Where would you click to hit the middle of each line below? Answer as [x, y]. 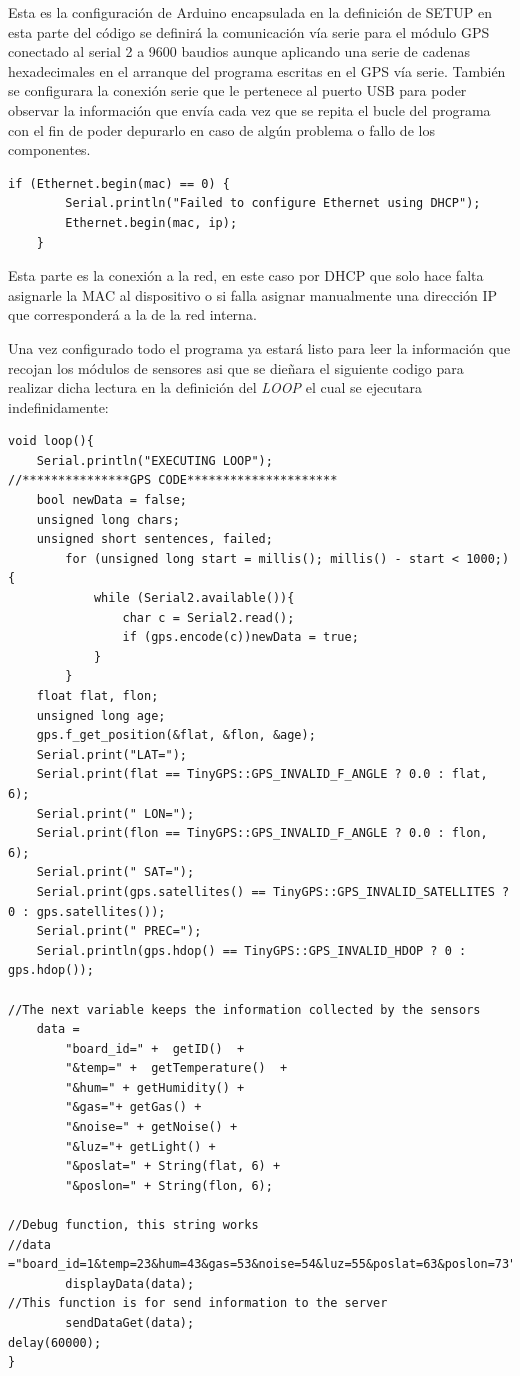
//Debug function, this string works [133, 1225]
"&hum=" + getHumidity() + [155, 1087]
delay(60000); [55, 1342]
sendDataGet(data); [130, 1323]
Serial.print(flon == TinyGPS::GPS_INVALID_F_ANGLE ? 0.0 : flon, [262, 833]
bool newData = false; [111, 500]
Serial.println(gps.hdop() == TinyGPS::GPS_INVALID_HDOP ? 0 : [251, 950]
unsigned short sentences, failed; [154, 539]
